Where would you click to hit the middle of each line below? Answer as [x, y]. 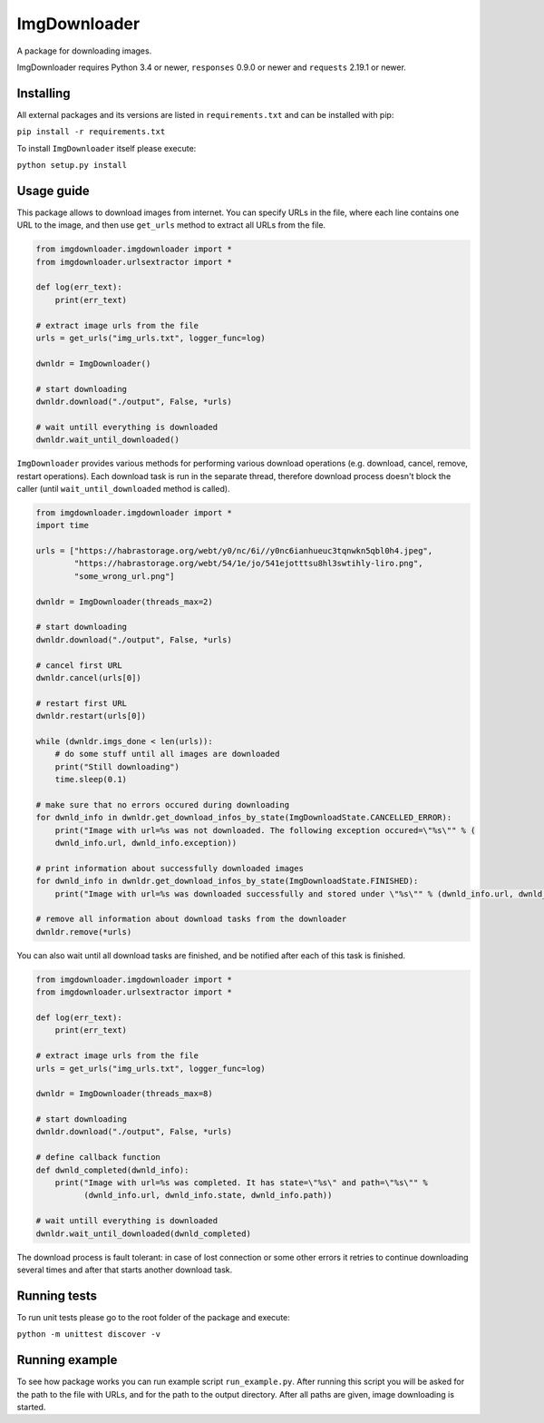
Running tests [57, 1295]
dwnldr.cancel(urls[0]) [89, 677]
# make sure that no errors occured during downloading [163, 805]
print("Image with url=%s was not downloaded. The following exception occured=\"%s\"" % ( [265, 830]
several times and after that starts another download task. [125, 1270]
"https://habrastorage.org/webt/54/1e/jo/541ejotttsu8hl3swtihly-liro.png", [248, 564]
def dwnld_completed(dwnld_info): [112, 1170]
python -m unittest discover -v [88, 1335]
